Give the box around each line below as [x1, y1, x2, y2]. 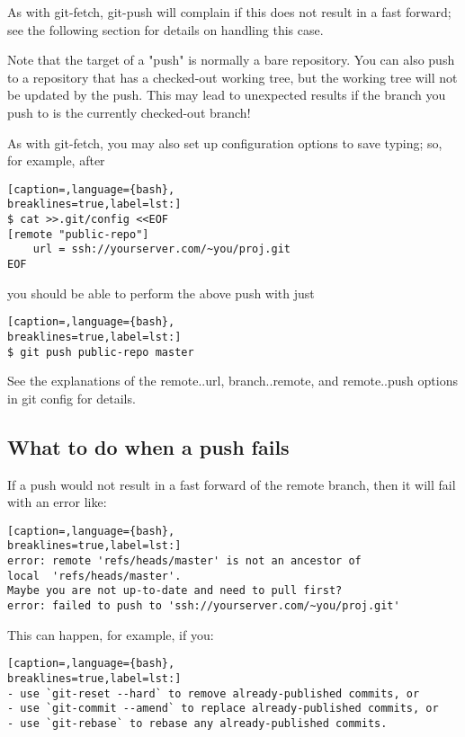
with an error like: [7, 493, 107, 511]
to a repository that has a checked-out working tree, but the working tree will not [7, 67, 458, 86]
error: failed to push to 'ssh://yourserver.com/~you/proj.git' [7, 599, 400, 613]
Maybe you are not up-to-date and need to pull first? [7, 584, 343, 598]
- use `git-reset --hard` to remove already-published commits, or [7, 687, 420, 700]
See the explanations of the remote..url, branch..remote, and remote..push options [7, 371, 458, 390]
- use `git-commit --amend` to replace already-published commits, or [7, 702, 439, 715]
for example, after [7, 151, 105, 170]
